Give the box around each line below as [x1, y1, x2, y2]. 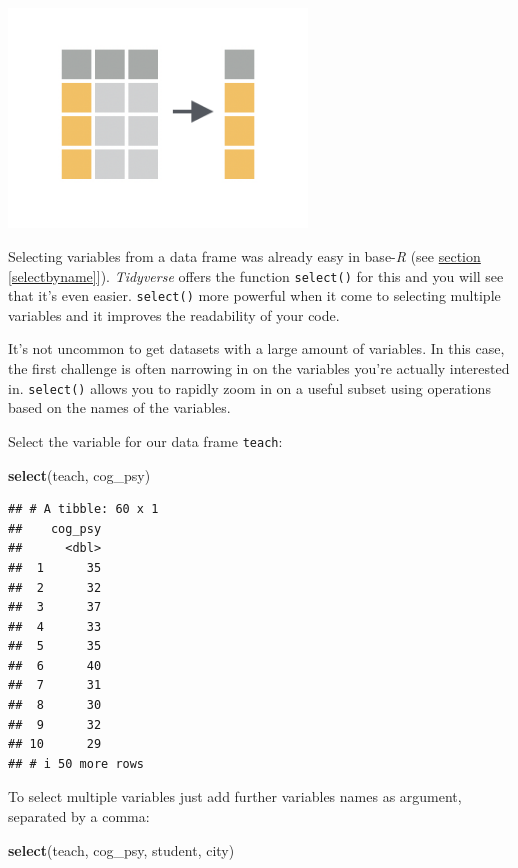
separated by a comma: [8, 806, 150, 827]
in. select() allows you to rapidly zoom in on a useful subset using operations [8, 377, 491, 398]
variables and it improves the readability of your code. [8, 304, 340, 325]
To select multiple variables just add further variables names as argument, [8, 786, 462, 807]
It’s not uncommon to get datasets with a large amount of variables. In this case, [8, 338, 505, 359]
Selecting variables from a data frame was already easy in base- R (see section [8, 245, 481, 266]
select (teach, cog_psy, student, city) [8, 839, 235, 860]
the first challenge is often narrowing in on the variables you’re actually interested [8, 358, 510, 379]
